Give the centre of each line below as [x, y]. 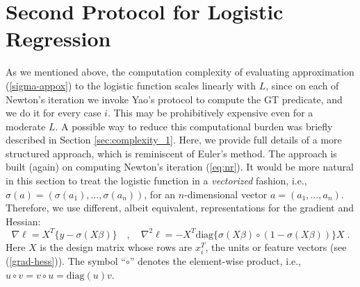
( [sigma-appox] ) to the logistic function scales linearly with [131, 85]
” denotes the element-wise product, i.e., [215, 261]
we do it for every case [54, 113]
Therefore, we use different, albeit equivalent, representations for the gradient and [180, 208]
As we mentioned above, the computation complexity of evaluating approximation [180, 72]
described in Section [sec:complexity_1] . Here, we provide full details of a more [174, 140]
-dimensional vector [226, 194]
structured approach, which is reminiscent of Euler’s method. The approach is [171, 153]
